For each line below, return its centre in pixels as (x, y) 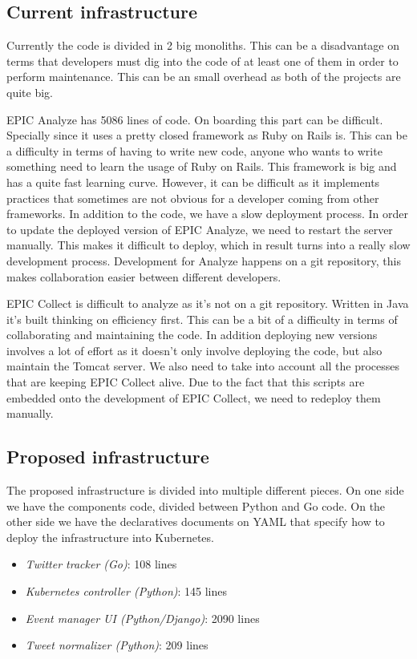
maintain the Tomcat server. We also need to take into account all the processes (203, 366)
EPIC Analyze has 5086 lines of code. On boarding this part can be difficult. (195, 119)
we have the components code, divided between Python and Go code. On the (196, 505)
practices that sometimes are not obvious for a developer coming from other (193, 198)
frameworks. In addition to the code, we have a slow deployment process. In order (207, 214)
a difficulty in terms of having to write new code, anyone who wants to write (194, 150)
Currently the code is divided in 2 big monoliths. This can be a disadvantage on (203, 45)
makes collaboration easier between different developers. (144, 276)
